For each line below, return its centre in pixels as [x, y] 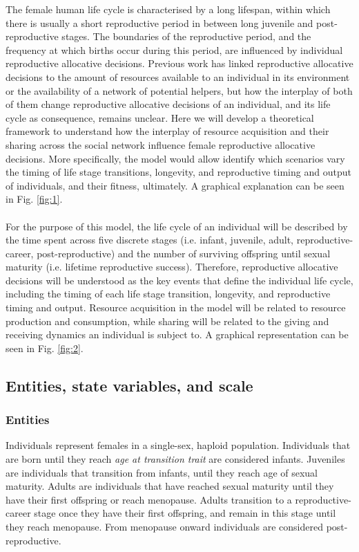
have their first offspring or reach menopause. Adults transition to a [149, 499]
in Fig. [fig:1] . [34, 199]
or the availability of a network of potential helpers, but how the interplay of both [179, 90]
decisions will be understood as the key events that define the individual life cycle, [179, 280]
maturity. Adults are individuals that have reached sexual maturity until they [170, 486]
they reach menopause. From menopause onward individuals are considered [164, 526]
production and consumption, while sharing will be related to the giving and [167, 321]
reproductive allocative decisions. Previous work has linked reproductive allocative [179, 63]
